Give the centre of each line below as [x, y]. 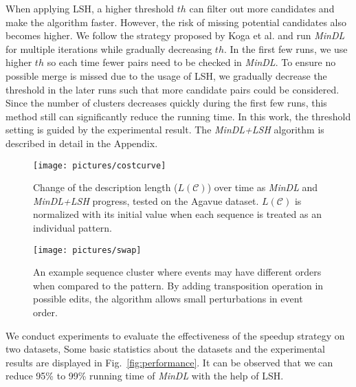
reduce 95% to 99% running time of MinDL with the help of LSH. [145, 376]
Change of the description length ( [105, 187]
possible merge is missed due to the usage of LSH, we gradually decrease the [166, 75]
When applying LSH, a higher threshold [90, 8]
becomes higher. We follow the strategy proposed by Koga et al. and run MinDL [175, 35]
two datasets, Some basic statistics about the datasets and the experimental [165, 349]
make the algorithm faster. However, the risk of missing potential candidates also [176, 22]
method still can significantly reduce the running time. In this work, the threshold [178, 116]
